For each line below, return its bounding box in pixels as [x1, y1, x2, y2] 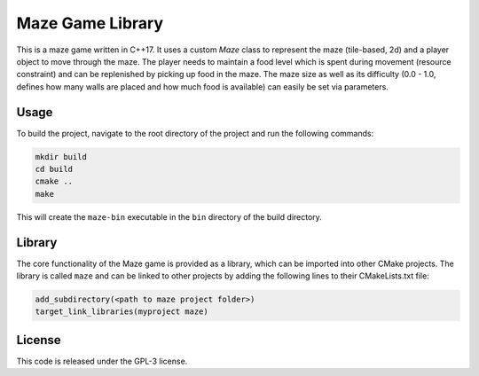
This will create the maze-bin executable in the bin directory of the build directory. [16, 211, 323, 222]
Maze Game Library [16, 13, 164, 33]
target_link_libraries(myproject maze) [35, 307, 208, 317]
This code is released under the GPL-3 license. [16, 356, 188, 366]
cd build [35, 164, 74, 174]
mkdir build [35, 152, 88, 161]
